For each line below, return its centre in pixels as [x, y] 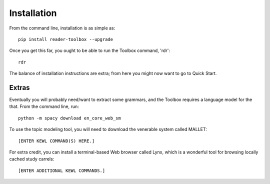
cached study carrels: [32, 159]
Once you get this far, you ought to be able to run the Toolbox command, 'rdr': [89, 50]
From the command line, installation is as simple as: [62, 28]
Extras [19, 87]
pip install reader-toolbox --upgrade [66, 39]
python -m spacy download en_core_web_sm [69, 118]
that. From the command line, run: [44, 106]
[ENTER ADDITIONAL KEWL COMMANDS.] [62, 170]
